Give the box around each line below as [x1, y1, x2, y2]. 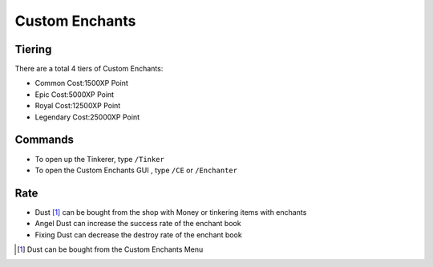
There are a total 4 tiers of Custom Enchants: [14, 64, 164, 74]
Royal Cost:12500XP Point [34, 101, 121, 111]
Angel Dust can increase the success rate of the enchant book [34, 219, 241, 229]
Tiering [14, 42, 52, 56]
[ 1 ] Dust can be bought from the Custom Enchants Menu [17, 245, 204, 254]
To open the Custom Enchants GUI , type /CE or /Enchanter [34, 165, 238, 175]
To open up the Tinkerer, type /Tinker [34, 154, 164, 164]
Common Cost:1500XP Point [34, 79, 128, 88]
